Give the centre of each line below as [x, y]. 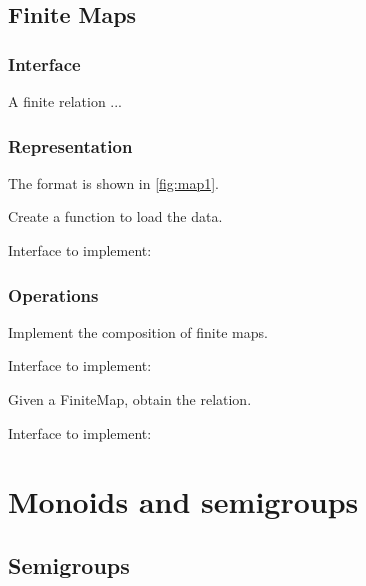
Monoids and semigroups [183, 501]
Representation [70, 145]
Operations [53, 294]
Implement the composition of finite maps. [138, 331]
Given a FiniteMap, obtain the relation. [130, 399]
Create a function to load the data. [115, 216]
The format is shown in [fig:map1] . [113, 182]
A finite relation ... [65, 101]
